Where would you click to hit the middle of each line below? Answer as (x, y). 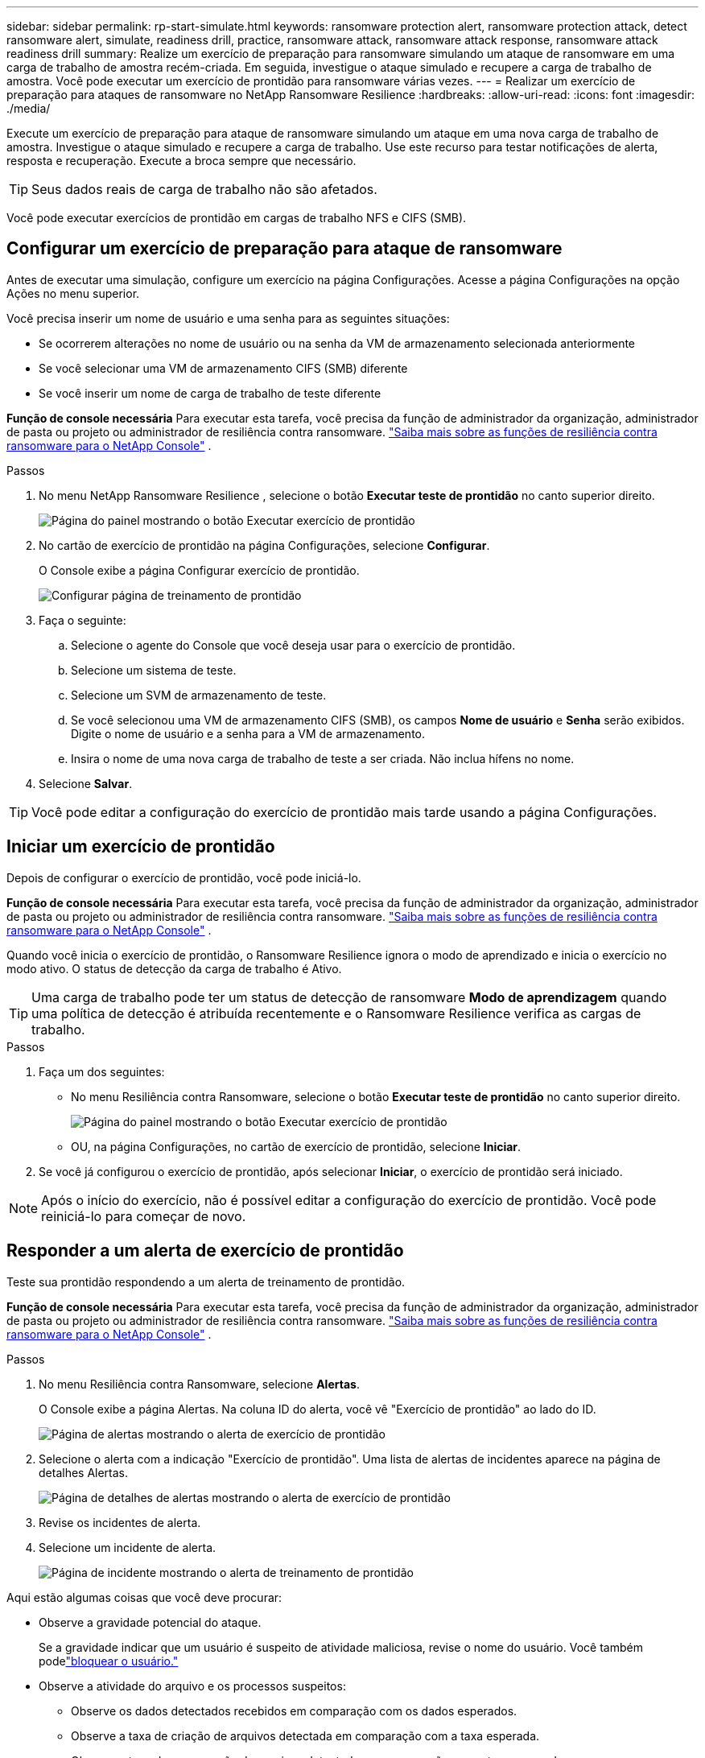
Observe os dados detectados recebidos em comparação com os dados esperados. (294, 1711)
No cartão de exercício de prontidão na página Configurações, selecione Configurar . (264, 545)
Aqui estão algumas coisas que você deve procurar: (144, 1597)
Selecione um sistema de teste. (154, 670)
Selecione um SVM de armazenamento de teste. (199, 695)
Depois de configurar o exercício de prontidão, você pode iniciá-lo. (184, 877)
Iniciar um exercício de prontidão (141, 847)
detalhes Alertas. (84, 1472)
